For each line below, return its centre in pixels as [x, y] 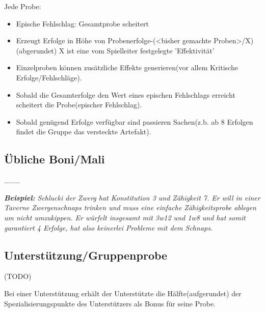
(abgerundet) [36, 50]
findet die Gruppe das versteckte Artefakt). [84, 132]
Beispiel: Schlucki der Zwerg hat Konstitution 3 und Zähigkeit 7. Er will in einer [132, 197]
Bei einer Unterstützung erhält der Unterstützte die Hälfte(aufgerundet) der [123, 293]
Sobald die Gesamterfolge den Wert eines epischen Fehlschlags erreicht [126, 94]
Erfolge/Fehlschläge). [49, 77]
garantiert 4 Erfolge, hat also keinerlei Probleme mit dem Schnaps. [109, 227]
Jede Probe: [23, 6]
